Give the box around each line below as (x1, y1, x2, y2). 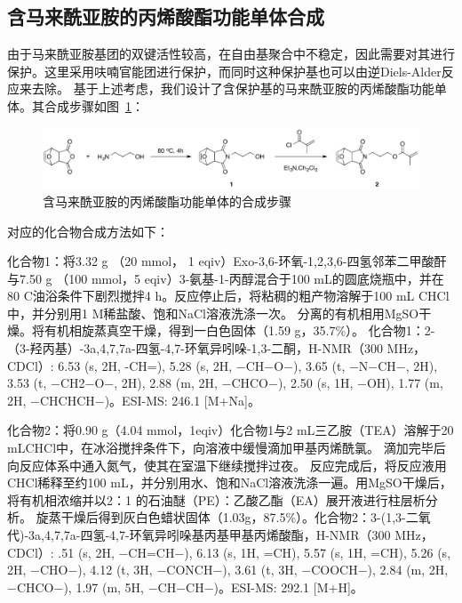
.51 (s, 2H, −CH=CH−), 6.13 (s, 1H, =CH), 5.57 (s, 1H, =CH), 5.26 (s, (58, 543, 451, 561)
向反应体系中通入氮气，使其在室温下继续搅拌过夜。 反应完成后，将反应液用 (7, 455, 447, 474)
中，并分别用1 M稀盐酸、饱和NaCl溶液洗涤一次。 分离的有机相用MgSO (7, 303, 419, 322)
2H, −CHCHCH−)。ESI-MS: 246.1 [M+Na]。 (7, 390, 260, 409)
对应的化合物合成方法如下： (7, 221, 169, 240)
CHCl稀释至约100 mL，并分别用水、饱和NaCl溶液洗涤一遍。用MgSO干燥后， (7, 473, 452, 492)
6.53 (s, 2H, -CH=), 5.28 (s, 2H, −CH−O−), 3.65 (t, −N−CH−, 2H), (58, 356, 438, 374)
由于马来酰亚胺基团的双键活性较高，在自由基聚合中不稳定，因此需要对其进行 (7, 44, 455, 63)
